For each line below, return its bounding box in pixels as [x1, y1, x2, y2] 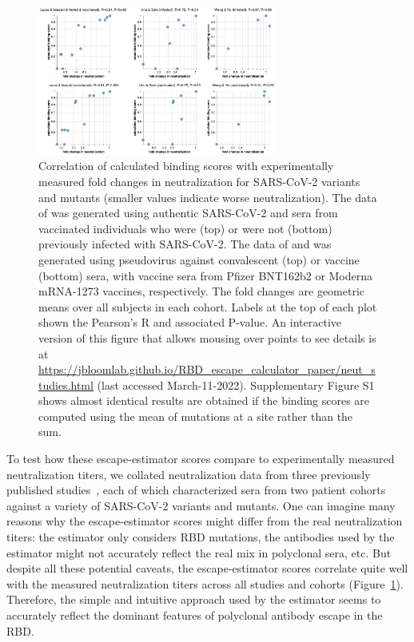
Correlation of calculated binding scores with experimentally [38, 157, 334, 174]
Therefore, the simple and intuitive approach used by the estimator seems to [6, 591, 381, 608]
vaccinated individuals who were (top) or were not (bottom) [38, 220, 332, 236]
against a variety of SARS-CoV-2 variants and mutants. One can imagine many [6, 497, 396, 513]
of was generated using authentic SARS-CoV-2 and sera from [38, 204, 338, 221]
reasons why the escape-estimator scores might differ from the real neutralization [6, 513, 403, 529]
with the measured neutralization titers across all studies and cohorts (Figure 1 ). [6, 575, 404, 592]
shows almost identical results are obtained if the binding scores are [38, 392, 370, 409]
